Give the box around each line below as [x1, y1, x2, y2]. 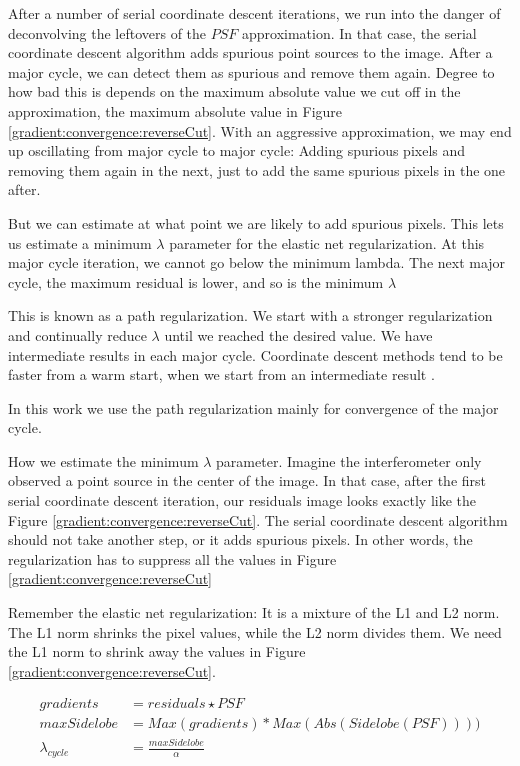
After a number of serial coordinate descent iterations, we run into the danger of [8, 3, 501, 23]
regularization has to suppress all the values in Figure [8, 548, 337, 569]
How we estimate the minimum [8, 450, 199, 471]
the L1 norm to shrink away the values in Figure [8, 641, 306, 662]
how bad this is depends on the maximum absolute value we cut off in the [8, 81, 461, 102]
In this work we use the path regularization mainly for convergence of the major [8, 397, 499, 418]
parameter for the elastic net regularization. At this [169, 232, 485, 253]
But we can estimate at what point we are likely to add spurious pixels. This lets [8, 212, 504, 233]
